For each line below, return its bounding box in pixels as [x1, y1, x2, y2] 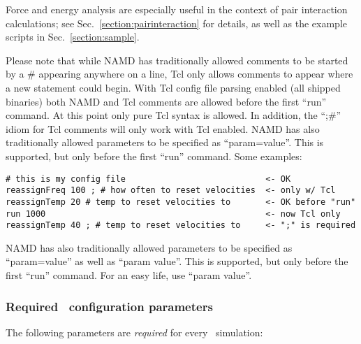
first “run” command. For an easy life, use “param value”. [6, 268, 252, 282]
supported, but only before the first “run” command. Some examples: [6, 148, 302, 163]
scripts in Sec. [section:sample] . [6, 29, 140, 44]
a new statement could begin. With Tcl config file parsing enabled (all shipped [6, 80, 341, 94]
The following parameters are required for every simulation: [6, 324, 263, 339]
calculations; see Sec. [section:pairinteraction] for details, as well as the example [6, 15, 348, 30]
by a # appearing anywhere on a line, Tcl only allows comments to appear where [6, 66, 353, 81]
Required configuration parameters [6, 297, 213, 315]
